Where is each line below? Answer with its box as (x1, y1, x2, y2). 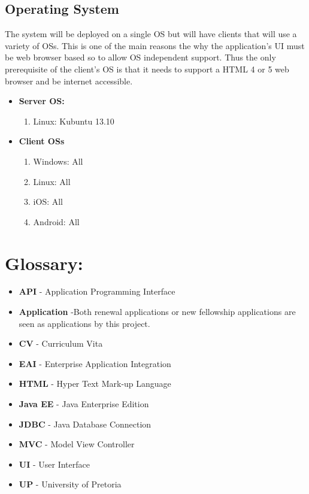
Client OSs (19, 135, 65, 147)
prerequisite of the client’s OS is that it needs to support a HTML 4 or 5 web (5, 62, 289, 75)
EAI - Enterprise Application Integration (19, 357, 171, 369)
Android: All (33, 215, 80, 228)
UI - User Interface (19, 457, 90, 470)
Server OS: (19, 95, 65, 107)
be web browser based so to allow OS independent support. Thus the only (5, 51, 276, 63)
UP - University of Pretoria (19, 478, 122, 490)
